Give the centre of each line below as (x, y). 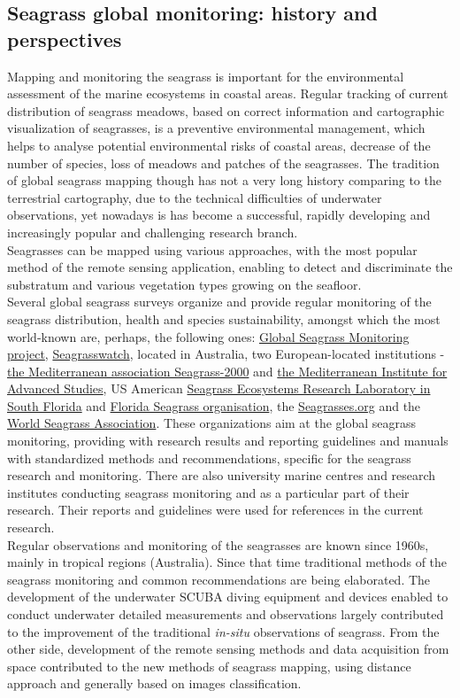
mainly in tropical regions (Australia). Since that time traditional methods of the (227, 562)
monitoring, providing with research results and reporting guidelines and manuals (228, 441)
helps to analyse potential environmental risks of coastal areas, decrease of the (219, 145)
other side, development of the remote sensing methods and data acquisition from (228, 649)
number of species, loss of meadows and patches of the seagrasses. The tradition (223, 163)
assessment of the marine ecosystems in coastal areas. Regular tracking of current (228, 93)
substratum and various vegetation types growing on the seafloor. (184, 284)
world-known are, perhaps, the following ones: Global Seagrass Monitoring (208, 336)
